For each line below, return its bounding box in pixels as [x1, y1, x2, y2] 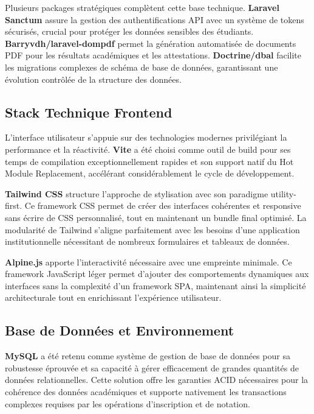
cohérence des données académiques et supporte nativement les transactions [5, 385, 287, 398]
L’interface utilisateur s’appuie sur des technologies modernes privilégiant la [5, 131, 287, 144]
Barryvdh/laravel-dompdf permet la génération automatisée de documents [5, 37, 296, 49]
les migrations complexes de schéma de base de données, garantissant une [5, 60, 278, 73]
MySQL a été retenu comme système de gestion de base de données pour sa [5, 349, 290, 362]
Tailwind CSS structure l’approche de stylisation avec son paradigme [5, 187, 268, 200]
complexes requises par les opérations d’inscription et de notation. [5, 397, 250, 410]
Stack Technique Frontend [5, 102, 172, 121]
